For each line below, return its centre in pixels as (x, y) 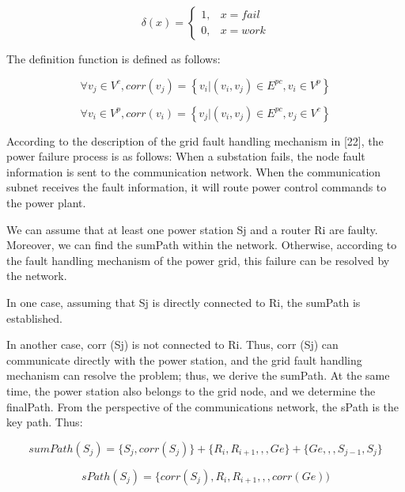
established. (34, 318)
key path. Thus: (45, 422)
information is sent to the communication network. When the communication (194, 171)
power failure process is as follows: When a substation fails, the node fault (186, 156)
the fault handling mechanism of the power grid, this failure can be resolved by (198, 260)
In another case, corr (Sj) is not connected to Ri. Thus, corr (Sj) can (172, 344)
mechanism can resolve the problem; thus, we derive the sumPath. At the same (198, 375)
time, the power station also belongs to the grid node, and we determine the (191, 390)
